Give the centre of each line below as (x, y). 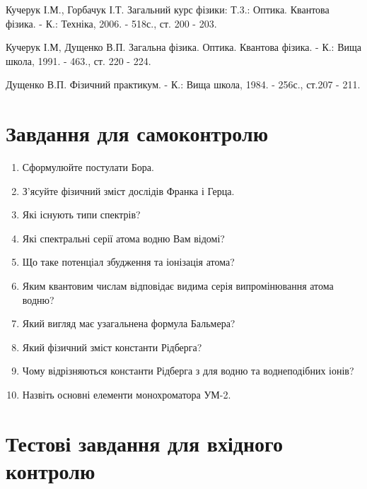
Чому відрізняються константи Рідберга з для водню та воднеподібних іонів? (188, 371)
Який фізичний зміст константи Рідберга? (112, 347)
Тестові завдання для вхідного (145, 443)
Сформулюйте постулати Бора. (88, 167)
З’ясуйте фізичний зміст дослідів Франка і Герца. (128, 190)
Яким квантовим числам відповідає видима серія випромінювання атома (178, 286)
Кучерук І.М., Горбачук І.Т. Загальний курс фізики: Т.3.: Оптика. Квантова (168, 9)
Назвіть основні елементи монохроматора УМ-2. (127, 395)
